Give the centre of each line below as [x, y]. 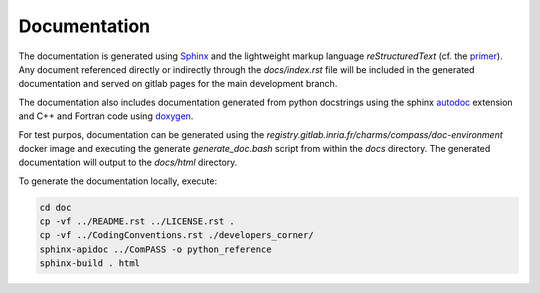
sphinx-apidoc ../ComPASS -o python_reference [155, 249]
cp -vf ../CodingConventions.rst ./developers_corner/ [176, 235]
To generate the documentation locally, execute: [118, 181]
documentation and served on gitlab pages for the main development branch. [178, 84]
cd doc [55, 207]
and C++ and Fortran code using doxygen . [106, 116]
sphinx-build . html [89, 263]
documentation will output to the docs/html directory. [128, 162]
